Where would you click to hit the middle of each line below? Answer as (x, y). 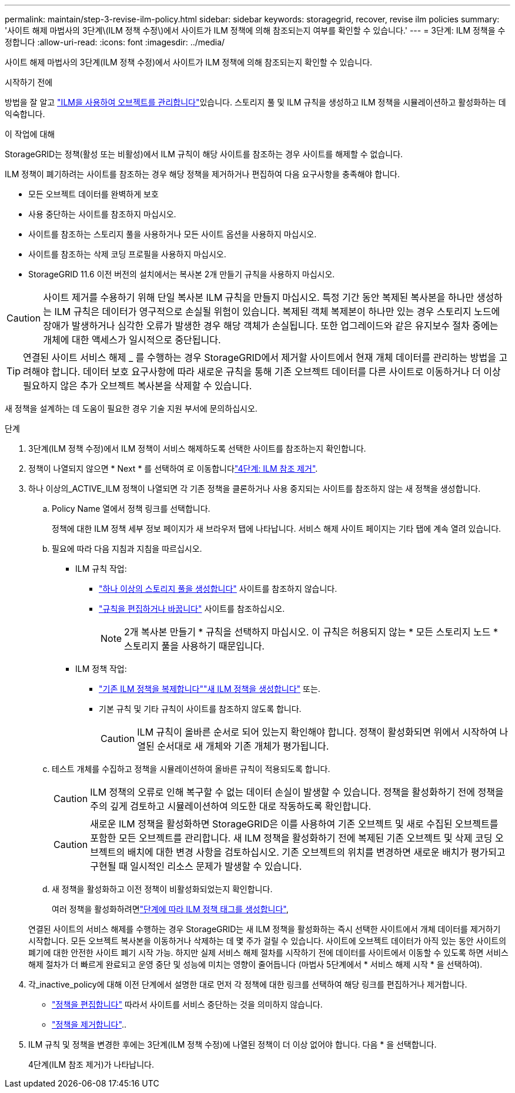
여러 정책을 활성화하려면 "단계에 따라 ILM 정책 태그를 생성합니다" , (170, 909)
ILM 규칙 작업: (101, 569)
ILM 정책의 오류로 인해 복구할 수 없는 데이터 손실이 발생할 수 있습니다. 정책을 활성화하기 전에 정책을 (297, 792)
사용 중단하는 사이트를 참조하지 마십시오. (102, 214)
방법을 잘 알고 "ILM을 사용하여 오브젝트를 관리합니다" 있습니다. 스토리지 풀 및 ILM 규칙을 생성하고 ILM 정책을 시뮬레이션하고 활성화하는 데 (255, 102)
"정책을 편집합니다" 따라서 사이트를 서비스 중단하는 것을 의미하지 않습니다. (187, 1004)
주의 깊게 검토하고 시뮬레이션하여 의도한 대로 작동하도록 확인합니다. (231, 806)
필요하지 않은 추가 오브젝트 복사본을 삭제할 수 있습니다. (138, 386)
